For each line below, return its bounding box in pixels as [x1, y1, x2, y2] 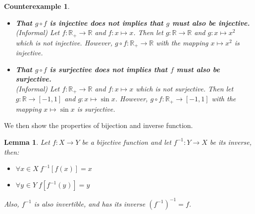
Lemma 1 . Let [4, 136, 50, 147]
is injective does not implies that [50, 17, 163, 28]
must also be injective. [172, 17, 250, 28]
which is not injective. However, [15, 37, 113, 47]
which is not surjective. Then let [136, 83, 234, 93]
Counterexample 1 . [4, 1, 70, 11]
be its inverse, [209, 136, 252, 147]
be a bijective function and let [82, 136, 171, 147]
